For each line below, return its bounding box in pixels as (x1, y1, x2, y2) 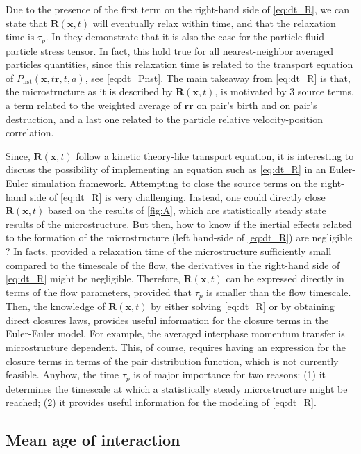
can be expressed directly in (226, 271, 344, 286)
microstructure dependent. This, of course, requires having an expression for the (6, 339, 346, 354)
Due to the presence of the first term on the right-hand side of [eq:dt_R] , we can (6, 2, 350, 16)
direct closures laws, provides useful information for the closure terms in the (6, 312, 329, 327)
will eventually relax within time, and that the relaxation (92, 15, 336, 30)
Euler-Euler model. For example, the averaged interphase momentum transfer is (6, 326, 345, 341)
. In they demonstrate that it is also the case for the (45, 29, 267, 44)
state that (6, 15, 47, 30)
